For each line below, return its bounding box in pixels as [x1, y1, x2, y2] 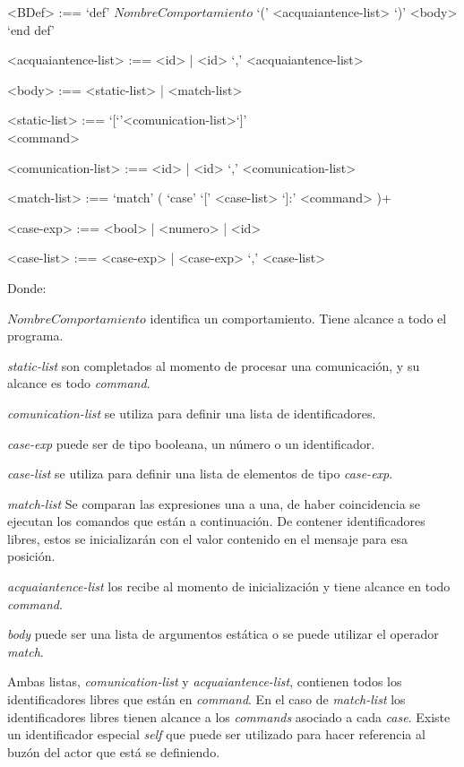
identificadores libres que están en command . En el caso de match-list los [7, 690, 406, 709]
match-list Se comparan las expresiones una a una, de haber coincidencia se [7, 494, 421, 513]
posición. [7, 547, 56, 565]
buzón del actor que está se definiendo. [7, 742, 220, 761]
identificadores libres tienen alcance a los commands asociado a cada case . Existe [7, 707, 451, 726]
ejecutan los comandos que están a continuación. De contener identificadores [7, 512, 425, 530]
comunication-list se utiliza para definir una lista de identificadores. [7, 403, 376, 422]
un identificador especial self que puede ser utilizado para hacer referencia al [7, 725, 425, 744]
